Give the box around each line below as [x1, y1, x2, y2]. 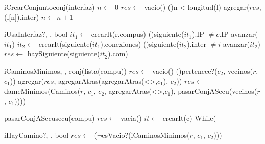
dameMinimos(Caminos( [4, 85, 81, 96]
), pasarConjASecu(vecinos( [171, 85, 257, 96]
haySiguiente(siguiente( [27, 48, 100, 59]
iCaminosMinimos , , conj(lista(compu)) [4, 65, 127, 76]
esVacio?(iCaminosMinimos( [102, 129, 190, 140]
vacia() [121, 112, 142, 123]
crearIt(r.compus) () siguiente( [91, 28, 184, 39]
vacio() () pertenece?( [152, 65, 218, 76]
